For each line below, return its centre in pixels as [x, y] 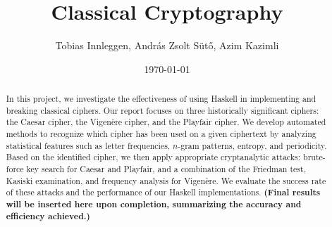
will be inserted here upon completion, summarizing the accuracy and [154, 205]
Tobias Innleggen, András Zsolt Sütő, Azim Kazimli [167, 45]
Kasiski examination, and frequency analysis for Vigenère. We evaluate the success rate [166, 180]
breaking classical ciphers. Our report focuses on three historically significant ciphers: [162, 110]
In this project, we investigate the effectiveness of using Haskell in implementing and [161, 99]
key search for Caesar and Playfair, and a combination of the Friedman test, [166, 169]
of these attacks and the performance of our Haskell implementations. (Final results [163, 193]
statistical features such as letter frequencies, [88, 145]
